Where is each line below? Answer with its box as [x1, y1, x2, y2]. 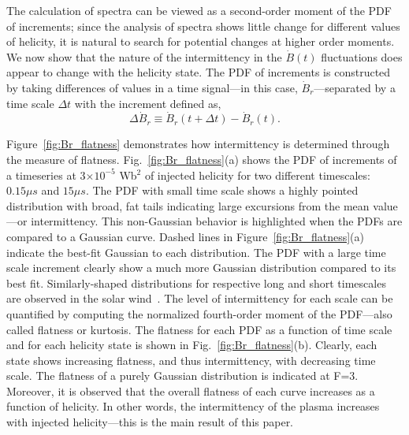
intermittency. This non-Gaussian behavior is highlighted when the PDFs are [31, 213, 403, 229]
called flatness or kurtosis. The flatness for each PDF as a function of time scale [6, 321, 392, 337]
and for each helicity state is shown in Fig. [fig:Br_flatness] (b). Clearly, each [6, 336, 377, 353]
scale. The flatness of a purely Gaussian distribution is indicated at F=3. [6, 367, 359, 384]
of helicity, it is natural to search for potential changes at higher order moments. [6, 33, 395, 50]
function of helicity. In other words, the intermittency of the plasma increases [6, 398, 380, 415]
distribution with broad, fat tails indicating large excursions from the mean [6, 197, 370, 214]
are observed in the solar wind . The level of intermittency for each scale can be [6, 290, 393, 307]
